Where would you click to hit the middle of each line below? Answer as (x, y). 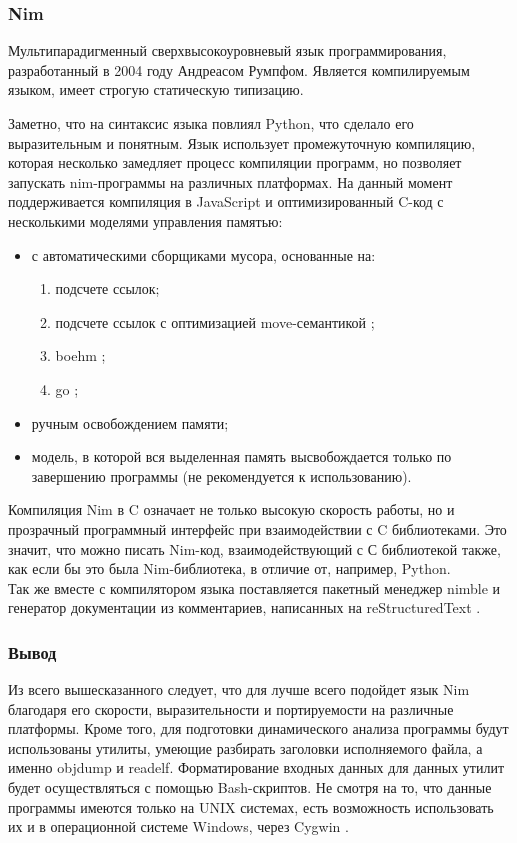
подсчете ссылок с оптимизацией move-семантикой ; (215, 321)
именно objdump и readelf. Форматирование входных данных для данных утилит (256, 767)
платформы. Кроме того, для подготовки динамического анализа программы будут (258, 728)
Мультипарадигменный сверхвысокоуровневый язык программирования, (227, 50)
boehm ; (80, 355)
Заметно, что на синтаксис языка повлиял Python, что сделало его (211, 123)
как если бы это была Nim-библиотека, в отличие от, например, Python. (229, 568)
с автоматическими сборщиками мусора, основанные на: (203, 254)
